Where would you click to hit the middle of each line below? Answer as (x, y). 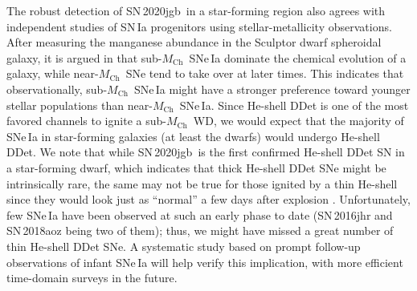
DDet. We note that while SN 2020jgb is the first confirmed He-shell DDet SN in (206, 152)
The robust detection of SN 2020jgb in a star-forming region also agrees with (196, 10)
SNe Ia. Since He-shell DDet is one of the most (294, 105)
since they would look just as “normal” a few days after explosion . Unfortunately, (208, 199)
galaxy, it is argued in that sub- (84, 57)
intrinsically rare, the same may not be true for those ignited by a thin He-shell (202, 183)
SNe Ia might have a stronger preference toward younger (272, 89)
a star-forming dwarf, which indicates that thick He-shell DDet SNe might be (196, 167)
